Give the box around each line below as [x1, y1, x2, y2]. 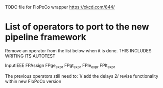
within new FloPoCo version [5, 78, 62, 84]
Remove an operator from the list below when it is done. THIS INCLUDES [5, 47, 152, 53]
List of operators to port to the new [5, 22, 149, 32]
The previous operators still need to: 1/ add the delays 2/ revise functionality [5, 73, 159, 79]
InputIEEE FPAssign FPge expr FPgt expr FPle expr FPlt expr [5, 62, 116, 69]
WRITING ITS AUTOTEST [5, 53, 56, 59]
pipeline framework [5, 32, 87, 43]
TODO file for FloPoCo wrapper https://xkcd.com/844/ [5, 4, 115, 10]
